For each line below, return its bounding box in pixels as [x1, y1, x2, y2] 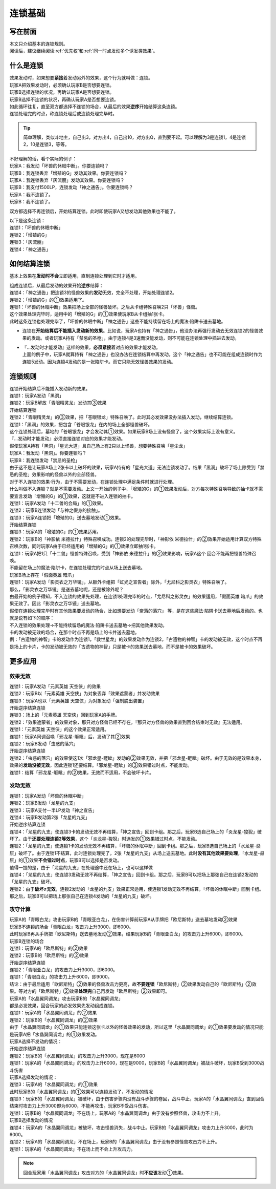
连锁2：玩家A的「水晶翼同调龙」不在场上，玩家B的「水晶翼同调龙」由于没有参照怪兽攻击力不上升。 [9, 1139, 220, 1145]
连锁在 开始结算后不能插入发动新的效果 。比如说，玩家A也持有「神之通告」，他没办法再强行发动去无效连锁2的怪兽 [22, 328, 259, 334]
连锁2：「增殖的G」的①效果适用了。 [9, 297, 87, 303]
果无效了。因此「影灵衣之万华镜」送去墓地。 [9, 600, 104, 607]
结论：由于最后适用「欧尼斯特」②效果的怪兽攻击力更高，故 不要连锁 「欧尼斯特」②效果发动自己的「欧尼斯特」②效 [9, 981, 257, 987]
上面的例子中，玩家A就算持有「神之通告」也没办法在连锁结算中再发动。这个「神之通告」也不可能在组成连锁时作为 [22, 351, 263, 358]
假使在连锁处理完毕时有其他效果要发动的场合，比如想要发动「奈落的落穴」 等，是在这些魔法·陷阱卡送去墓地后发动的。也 [9, 608, 263, 614]
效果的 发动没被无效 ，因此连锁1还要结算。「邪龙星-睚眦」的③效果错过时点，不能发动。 [9, 762, 192, 768]
